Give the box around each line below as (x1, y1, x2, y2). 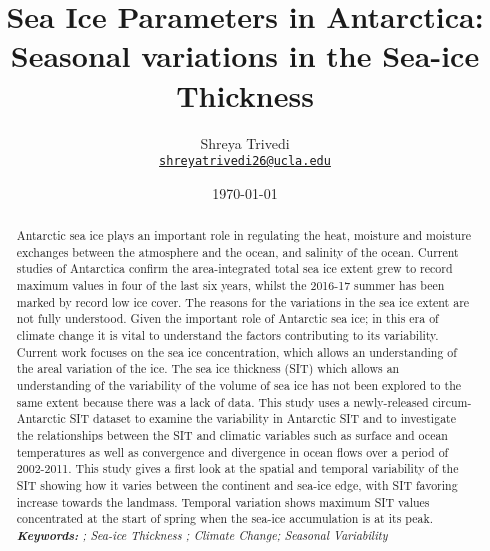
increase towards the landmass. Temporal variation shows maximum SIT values (16, 493, 430, 510)
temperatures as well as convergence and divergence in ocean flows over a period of (16, 443, 449, 460)
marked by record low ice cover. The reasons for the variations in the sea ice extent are (16, 293, 470, 310)
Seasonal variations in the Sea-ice (10, 35, 480, 76)
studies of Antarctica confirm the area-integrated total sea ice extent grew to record (16, 260, 453, 277)
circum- (432, 393, 472, 410)
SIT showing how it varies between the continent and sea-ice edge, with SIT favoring (16, 476, 458, 493)
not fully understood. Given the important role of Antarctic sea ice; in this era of (16, 310, 439, 327)
